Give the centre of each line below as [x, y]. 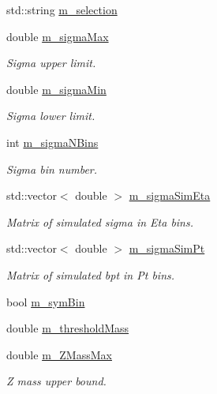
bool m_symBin [46, 301]
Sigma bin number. [52, 169]
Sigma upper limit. [51, 63]
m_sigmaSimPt [167, 248]
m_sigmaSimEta [170, 195]
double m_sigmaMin [56, 89]
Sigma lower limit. [51, 116]
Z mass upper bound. [56, 381]
